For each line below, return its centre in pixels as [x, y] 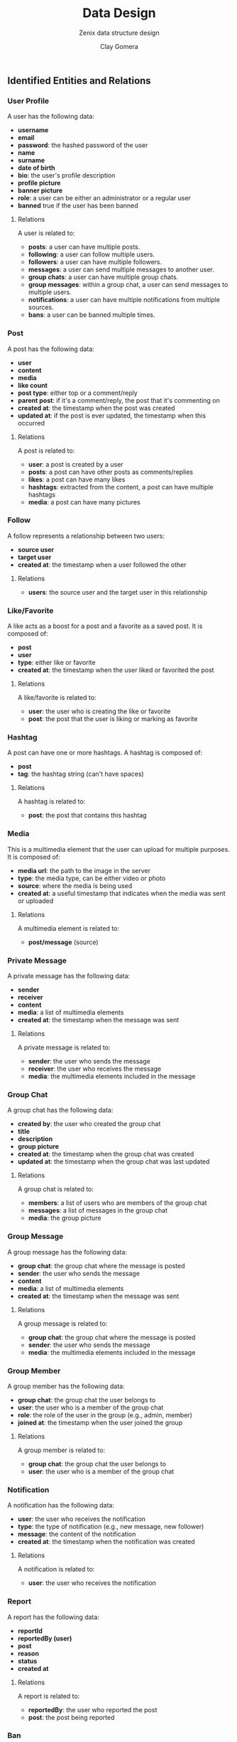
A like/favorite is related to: [57, 698]
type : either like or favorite [56, 663]
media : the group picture [65, 1218]
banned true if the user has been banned [78, 206]
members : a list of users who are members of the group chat [117, 1203]
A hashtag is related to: [51, 801]
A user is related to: [46, 233]
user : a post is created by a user [76, 464]
